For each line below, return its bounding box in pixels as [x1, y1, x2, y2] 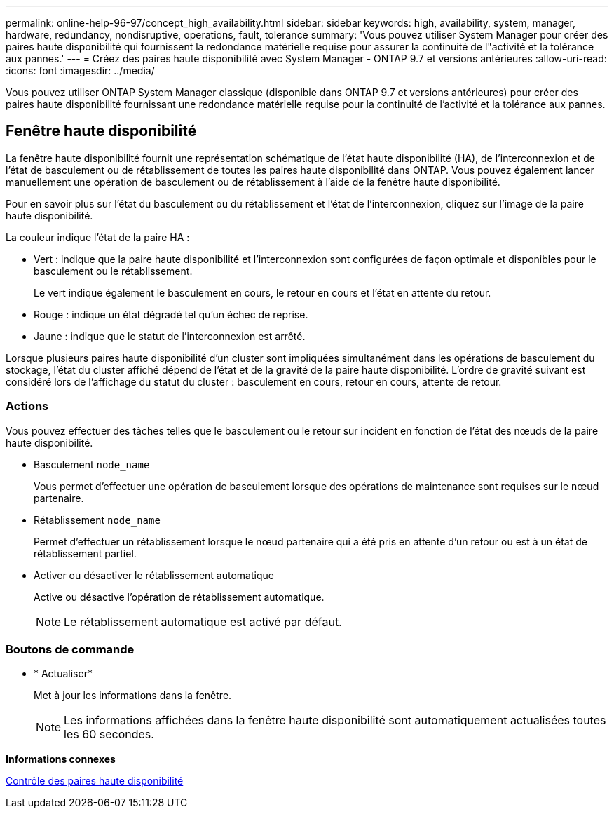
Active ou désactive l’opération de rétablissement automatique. [34, 590, 325, 603]
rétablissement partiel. [34, 547, 137, 559]
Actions [6, 399, 49, 414]
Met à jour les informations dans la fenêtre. [34, 689, 232, 702]
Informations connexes [6, 753, 116, 766]
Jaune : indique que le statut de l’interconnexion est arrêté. [34, 330, 306, 342]
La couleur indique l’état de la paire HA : [6, 231, 190, 243]
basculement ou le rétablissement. [34, 264, 193, 277]
